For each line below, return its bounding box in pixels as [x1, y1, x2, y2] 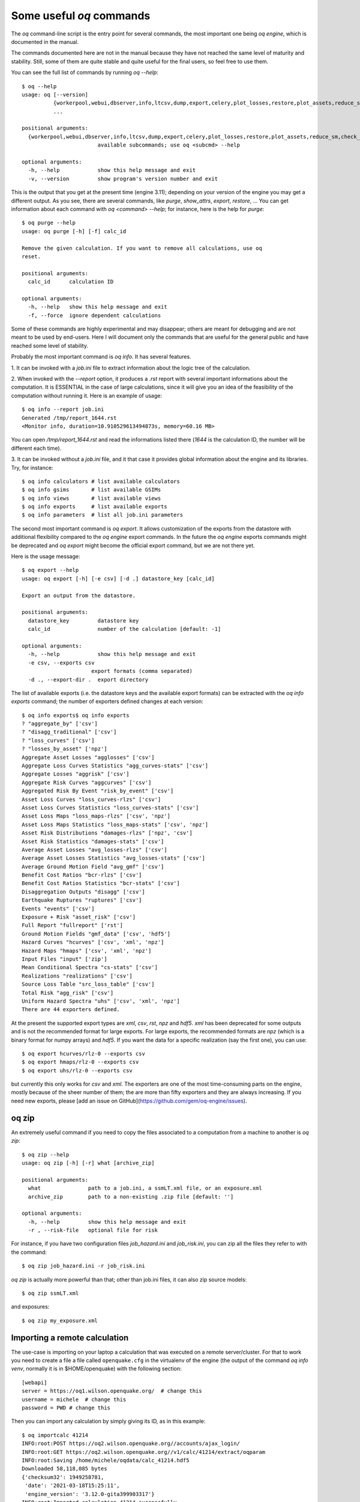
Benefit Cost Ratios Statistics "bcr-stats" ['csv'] [22, 880, 180, 887]
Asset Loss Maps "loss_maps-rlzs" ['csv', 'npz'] [22, 813, 171, 819]
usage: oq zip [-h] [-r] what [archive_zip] [22, 1160, 155, 1166]
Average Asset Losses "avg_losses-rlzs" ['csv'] [22, 846, 167, 853]
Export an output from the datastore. [22, 592, 136, 599]
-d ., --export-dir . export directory [28, 676, 149, 683]
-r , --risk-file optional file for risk [28, 1227, 158, 1234]
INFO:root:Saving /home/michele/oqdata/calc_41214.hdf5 [22, 1457, 190, 1464]
